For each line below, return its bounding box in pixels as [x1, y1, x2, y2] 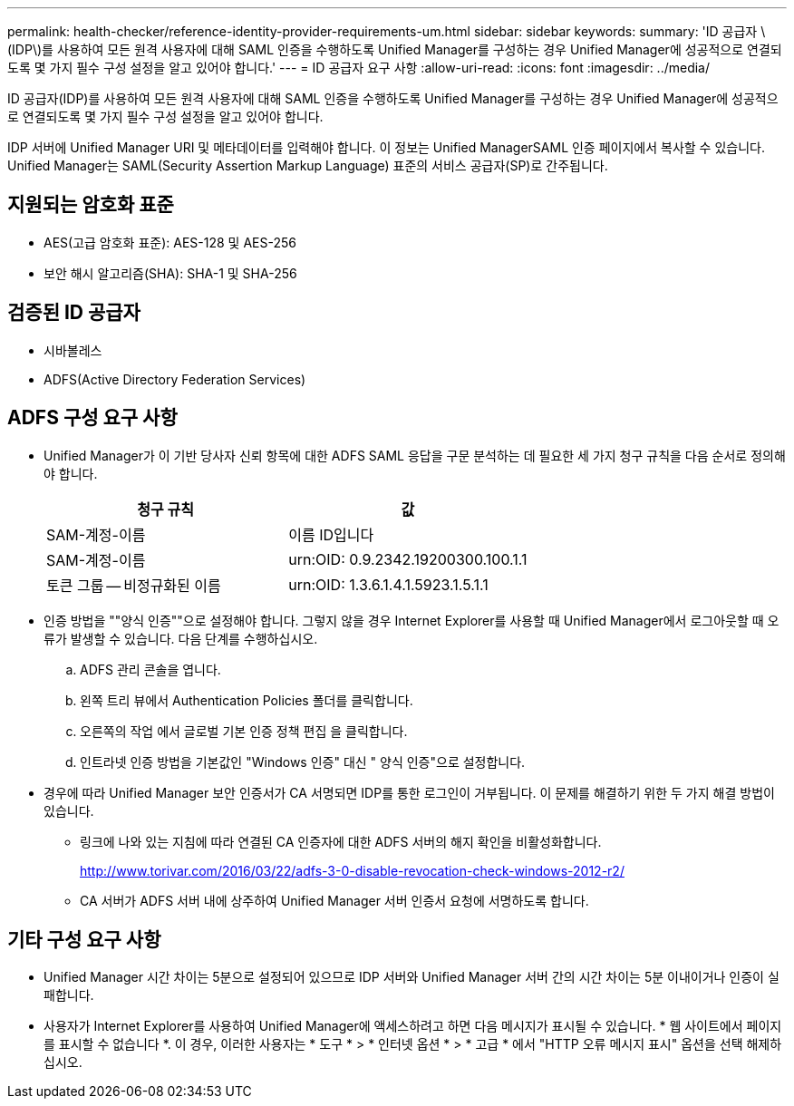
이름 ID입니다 [288, 525, 374, 544]
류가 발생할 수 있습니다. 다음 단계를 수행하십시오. [44, 630, 318, 646]
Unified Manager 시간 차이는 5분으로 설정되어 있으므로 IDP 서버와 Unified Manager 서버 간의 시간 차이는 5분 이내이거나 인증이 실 [44, 969, 779, 985]
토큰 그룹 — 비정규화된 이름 [46, 576, 221, 595]
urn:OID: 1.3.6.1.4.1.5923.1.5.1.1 [288, 575, 489, 594]
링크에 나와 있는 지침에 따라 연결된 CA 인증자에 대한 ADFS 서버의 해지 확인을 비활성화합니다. [80, 833, 602, 849]
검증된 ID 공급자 [7, 301, 140, 325]
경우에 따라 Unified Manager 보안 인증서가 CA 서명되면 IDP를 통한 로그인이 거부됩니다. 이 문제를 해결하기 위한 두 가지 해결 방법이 [44, 784, 775, 800]
